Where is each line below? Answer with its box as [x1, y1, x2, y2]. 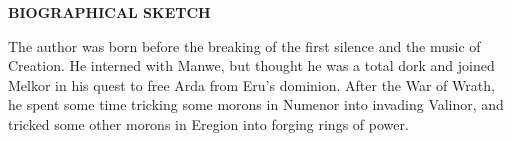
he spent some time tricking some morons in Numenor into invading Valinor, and [8, 94, 504, 115]
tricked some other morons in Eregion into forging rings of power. [8, 113, 409, 134]
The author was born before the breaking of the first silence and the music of [8, 35, 481, 56]
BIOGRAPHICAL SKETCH [8, 2, 211, 22]
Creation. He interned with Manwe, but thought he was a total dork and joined [8, 55, 495, 76]
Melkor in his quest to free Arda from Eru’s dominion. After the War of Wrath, [8, 74, 495, 95]
